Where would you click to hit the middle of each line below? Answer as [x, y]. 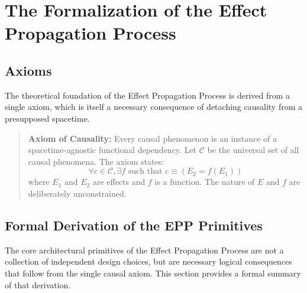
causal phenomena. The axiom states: [96, 161]
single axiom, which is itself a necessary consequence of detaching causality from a [154, 107]
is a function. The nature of [205, 182]
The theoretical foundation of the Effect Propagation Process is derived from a [148, 95]
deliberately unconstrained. [77, 193]
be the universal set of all [253, 150]
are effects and [119, 182]
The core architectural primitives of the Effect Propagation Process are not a [144, 250]
